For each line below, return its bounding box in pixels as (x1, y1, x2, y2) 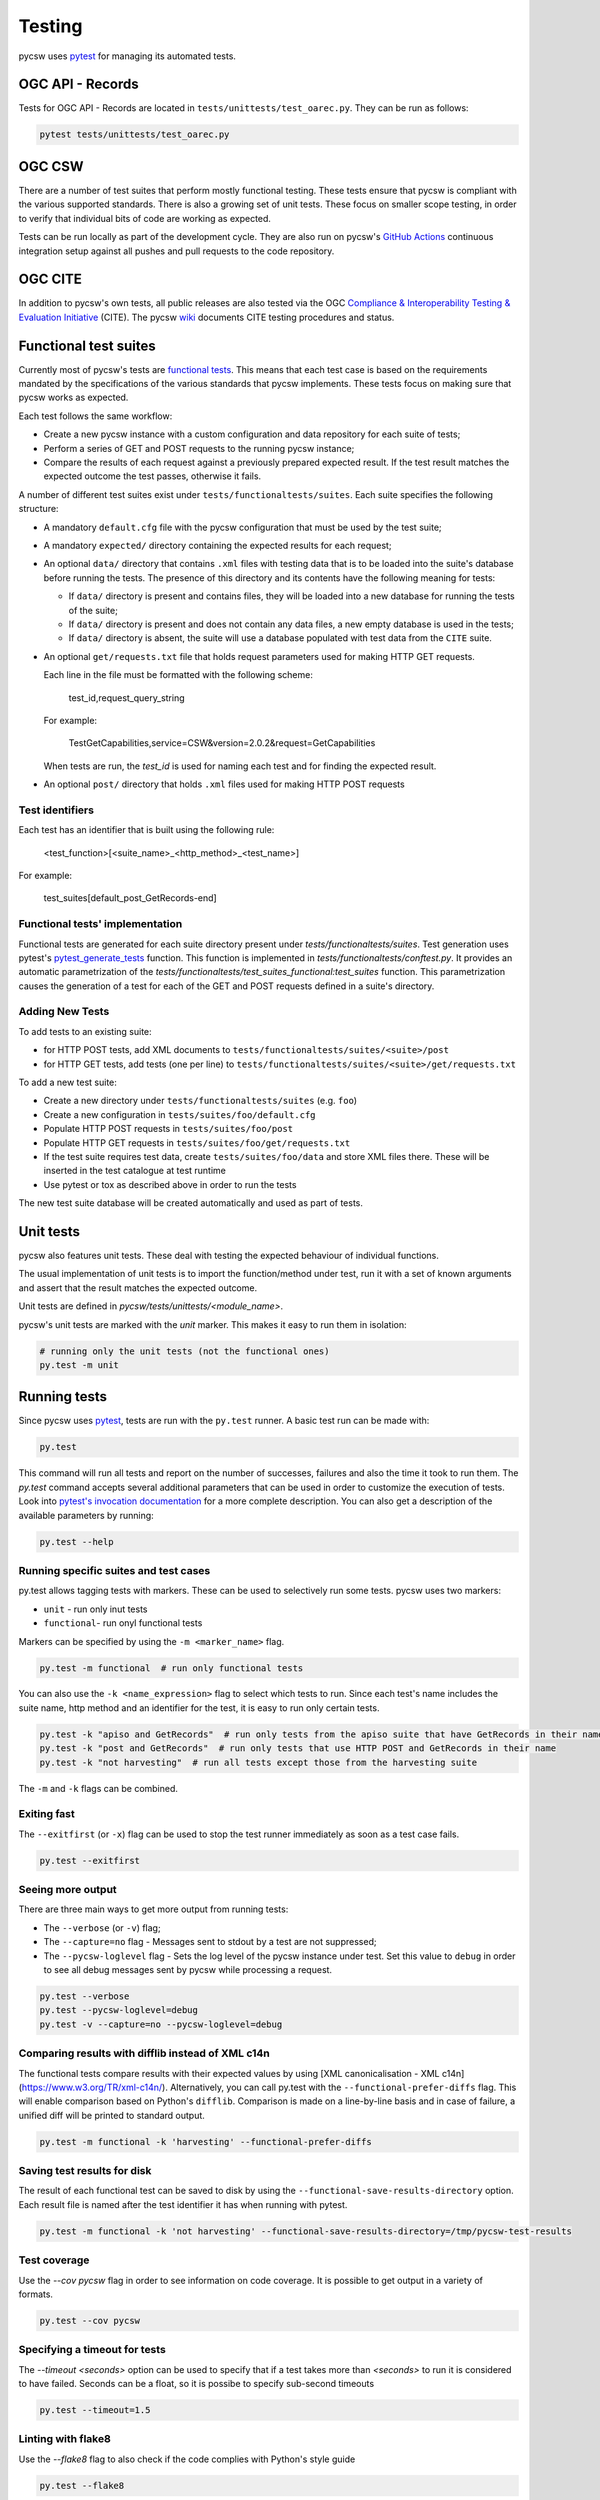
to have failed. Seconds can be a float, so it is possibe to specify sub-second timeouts (18, 2378, 375, 2390)
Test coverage (18, 2253, 90, 2267)
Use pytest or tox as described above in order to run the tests (43, 1178, 297, 1190)
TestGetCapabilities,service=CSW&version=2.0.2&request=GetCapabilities (68, 737, 376, 749)
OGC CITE (18, 271, 82, 288)
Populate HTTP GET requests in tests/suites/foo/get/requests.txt (43, 1136, 351, 1149)
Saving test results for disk (18, 2164, 152, 2178)
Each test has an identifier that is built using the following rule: (18, 824, 275, 836)
